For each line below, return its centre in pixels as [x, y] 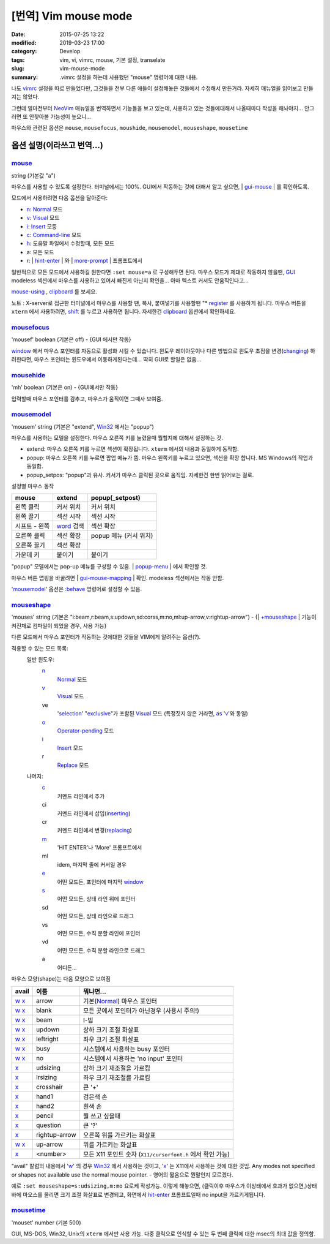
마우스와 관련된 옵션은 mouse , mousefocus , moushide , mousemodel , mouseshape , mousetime [130, 128]
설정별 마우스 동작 [33, 486]
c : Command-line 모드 [54, 235]
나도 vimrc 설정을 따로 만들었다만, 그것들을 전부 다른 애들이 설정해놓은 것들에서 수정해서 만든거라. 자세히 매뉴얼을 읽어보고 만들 [163, 88]
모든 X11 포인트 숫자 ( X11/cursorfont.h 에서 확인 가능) [156, 1155]
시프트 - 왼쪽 [32, 526]
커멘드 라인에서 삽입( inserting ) [94, 813]
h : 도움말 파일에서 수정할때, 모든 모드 [71, 243]
